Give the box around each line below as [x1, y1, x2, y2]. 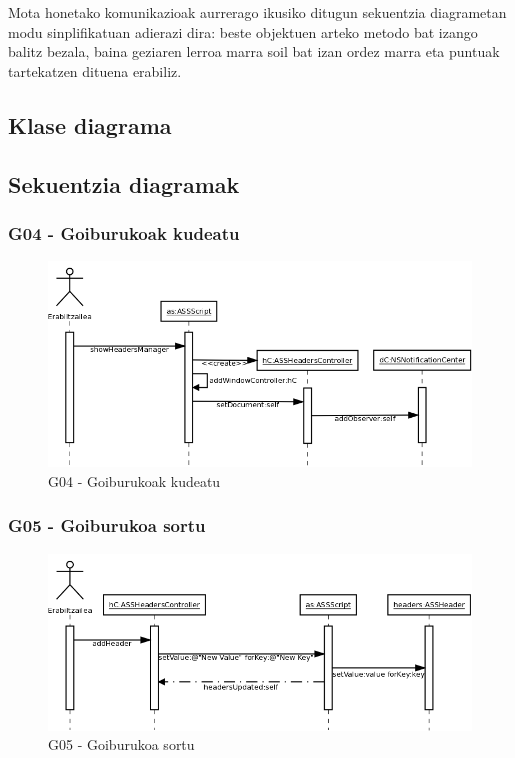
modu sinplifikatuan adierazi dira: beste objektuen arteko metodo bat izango [8, 21, 478, 42]
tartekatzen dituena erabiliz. [8, 60, 182, 81]
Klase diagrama [8, 109, 172, 140]
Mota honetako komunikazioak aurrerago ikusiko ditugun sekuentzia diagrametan [8, 2, 507, 22]
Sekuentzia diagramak [8, 168, 240, 199]
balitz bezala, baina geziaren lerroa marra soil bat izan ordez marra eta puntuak [8, 41, 500, 62]
